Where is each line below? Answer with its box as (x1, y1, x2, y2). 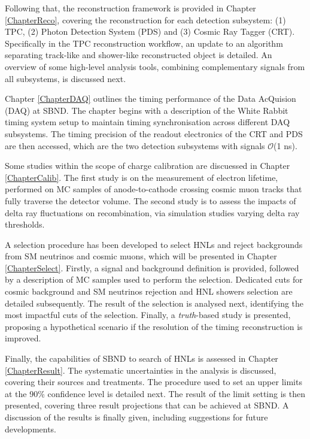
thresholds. (5, 218, 45, 231)
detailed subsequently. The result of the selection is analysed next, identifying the (5, 296, 304, 309)
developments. (5, 422, 57, 435)
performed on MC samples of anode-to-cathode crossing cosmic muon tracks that (5, 183, 302, 195)
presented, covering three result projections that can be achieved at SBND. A (5, 399, 289, 411)
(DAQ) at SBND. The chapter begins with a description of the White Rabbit (5, 104, 288, 116)
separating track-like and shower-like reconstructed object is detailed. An (5, 49, 272, 61)
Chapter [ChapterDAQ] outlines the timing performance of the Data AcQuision (5, 92, 296, 105)
